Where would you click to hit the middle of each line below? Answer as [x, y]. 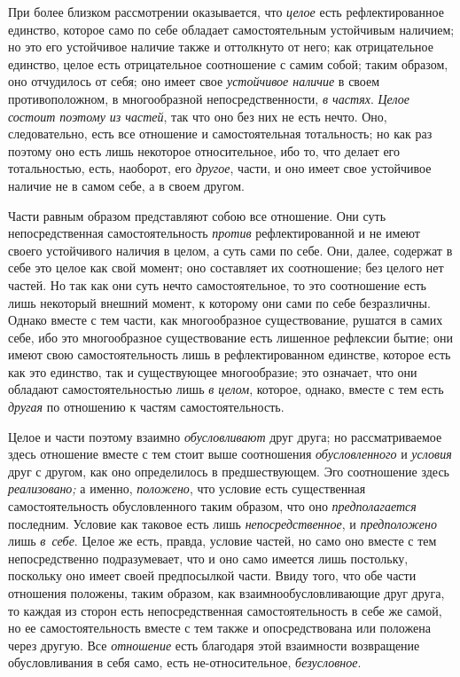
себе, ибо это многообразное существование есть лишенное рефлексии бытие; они [231, 337]
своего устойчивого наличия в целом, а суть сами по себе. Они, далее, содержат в [230, 250]
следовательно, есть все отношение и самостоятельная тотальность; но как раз [220, 134]
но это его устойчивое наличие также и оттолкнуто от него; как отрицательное [221, 47]
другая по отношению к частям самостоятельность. [146, 407]
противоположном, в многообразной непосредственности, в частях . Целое [209, 98]
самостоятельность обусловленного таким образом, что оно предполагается [212, 506]
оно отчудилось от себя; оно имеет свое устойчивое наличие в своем [194, 81]
